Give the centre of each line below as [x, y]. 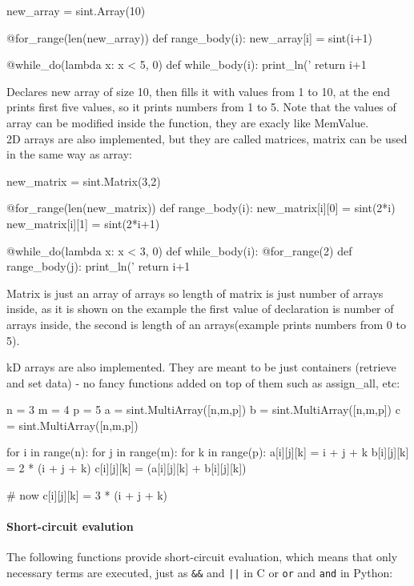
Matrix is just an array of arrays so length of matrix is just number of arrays [195, 293]
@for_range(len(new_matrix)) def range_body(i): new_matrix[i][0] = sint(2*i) [201, 208]
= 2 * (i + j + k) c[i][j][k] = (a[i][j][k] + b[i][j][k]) [127, 468]
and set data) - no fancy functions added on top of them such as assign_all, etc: [203, 382]
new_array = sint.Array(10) [76, 10]
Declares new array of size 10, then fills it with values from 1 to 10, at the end [198, 91]
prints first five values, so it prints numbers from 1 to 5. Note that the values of [201, 107]
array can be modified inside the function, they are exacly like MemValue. [188, 122]
